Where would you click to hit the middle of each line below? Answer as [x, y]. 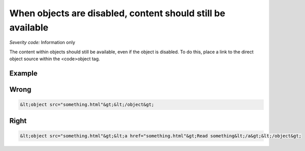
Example [23, 73]
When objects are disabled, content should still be [117, 13]
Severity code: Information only [42, 43]
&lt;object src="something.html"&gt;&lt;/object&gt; [87, 105]
